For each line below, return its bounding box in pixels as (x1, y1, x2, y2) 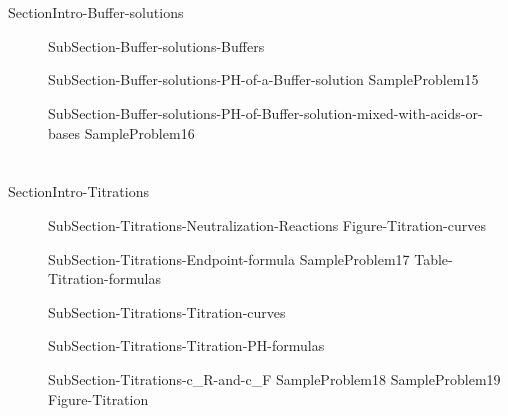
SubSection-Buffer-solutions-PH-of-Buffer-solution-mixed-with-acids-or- (48, 102, 483, 123)
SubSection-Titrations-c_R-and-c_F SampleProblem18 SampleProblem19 (48, 368, 501, 389)
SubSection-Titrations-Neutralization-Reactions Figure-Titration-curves (48, 214, 486, 235)
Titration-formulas (48, 268, 161, 289)
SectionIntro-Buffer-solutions (8, 2, 184, 23)
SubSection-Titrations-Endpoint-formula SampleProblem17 (48, 248, 410, 269)
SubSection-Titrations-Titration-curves (48, 301, 286, 322)
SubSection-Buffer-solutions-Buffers (48, 35, 265, 56)
